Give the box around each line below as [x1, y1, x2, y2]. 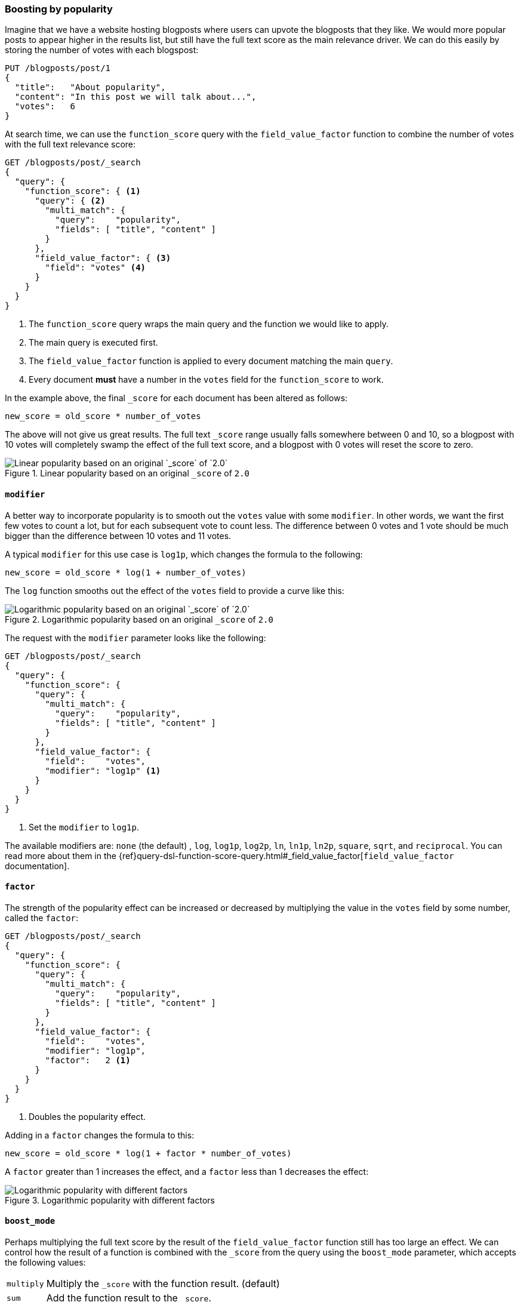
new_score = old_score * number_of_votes [5, 411, 201, 421]
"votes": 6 [14, 101, 76, 112]
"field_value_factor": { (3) [35, 253, 171, 263]
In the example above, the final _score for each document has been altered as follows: [5, 393, 348, 404]
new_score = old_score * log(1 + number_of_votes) [5, 567, 246, 577]
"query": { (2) [35, 196, 106, 206]
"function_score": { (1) [24, 186, 141, 196]
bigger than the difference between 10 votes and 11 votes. [5, 530, 232, 541]
